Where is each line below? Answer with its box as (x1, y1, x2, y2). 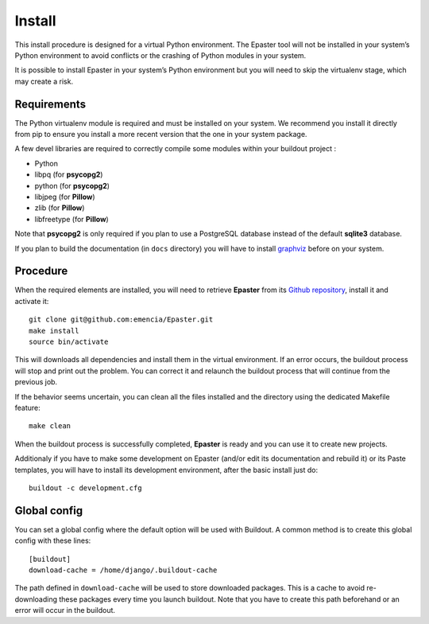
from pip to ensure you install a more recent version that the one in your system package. (14, 130, 307, 139)
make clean (29, 422, 71, 431)
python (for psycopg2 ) (34, 181, 110, 190)
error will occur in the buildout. (14, 606, 115, 615)
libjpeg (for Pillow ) (34, 192, 95, 201)
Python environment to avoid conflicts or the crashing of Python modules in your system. (14, 50, 307, 60)
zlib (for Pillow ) (34, 203, 85, 213)
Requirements (14, 97, 87, 111)
